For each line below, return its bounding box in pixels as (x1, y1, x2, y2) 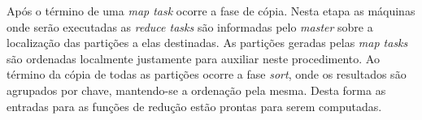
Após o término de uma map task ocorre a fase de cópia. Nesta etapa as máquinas (7, 2, 415, 19)
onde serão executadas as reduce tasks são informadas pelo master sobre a (7, 18, 373, 35)
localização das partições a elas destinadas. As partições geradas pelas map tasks (7, 34, 408, 51)
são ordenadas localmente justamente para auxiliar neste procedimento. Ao (7, 49, 380, 66)
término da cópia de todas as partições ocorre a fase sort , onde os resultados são (7, 66, 407, 83)
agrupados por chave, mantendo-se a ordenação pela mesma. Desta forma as (7, 81, 386, 98)
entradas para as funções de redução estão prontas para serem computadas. (7, 97, 382, 114)
